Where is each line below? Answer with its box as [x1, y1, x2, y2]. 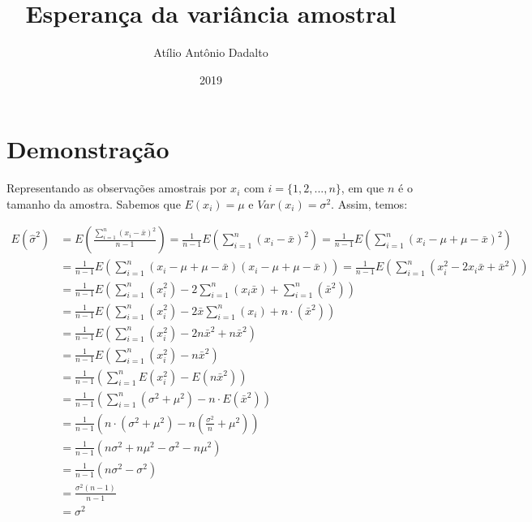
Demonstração [6, 132, 169, 166]
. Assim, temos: [331, 195, 408, 212]
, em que [341, 179, 384, 196]
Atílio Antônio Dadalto [153, 44, 268, 61]
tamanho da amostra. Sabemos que [6, 195, 181, 212]
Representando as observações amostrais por [6, 179, 227, 196]
